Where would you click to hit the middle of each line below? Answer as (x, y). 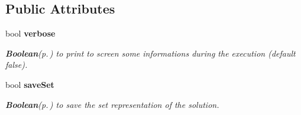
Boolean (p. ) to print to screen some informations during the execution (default (150, 53)
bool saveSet (30, 84)
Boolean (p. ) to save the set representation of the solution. (112, 104)
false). (17, 65)
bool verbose (30, 33)
